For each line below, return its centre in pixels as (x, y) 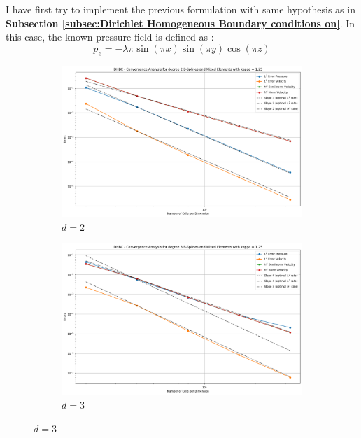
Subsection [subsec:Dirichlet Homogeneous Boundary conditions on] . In (180, 23)
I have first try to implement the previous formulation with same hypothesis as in (180, 9)
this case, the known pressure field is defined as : (110, 37)
